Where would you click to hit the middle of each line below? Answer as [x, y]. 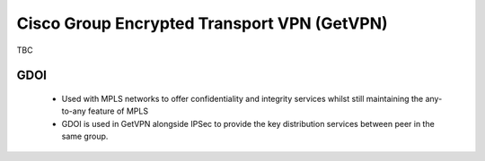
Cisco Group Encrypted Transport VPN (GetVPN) [202, 23]
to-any [74, 111]
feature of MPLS [118, 111]
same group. [85, 136]
